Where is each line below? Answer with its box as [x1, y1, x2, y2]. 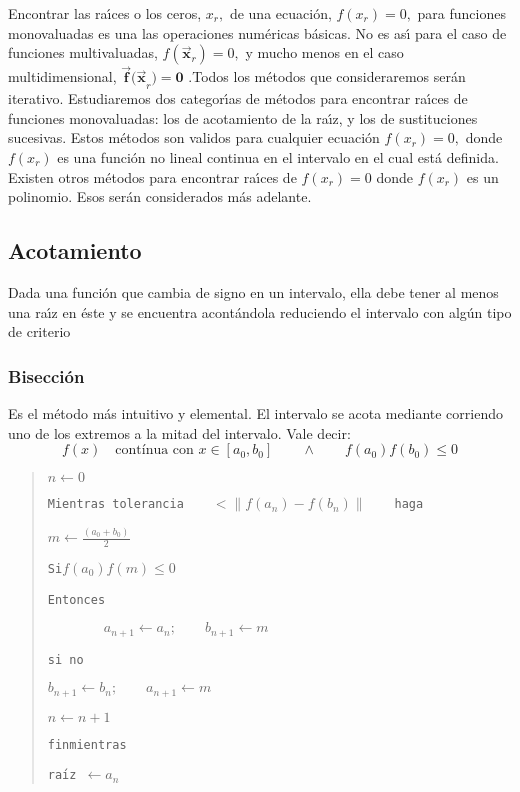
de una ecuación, [229, 3, 332, 23]
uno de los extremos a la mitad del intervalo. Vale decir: [8, 422, 351, 443]
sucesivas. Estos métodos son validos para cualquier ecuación [8, 127, 380, 148]
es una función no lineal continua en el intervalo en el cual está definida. [57, 146, 499, 167]
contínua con [115, 443, 194, 458]
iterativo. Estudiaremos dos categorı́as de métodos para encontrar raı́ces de [8, 88, 468, 109]
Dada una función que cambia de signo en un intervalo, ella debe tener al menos [8, 281, 499, 302]
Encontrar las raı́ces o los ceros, [8, 3, 202, 23]
